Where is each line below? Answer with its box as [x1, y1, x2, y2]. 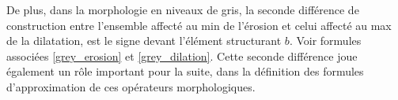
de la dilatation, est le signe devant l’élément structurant [6, 32, 282, 49]
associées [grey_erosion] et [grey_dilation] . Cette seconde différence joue [6, 47, 358, 64]
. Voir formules [289, 32, 362, 49]
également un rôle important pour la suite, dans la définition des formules [6, 63, 364, 80]
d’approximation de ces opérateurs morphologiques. [6, 78, 256, 94]
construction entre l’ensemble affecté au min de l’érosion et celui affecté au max [6, 17, 392, 33]
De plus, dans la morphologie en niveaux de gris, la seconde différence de [6, 2, 359, 17]
